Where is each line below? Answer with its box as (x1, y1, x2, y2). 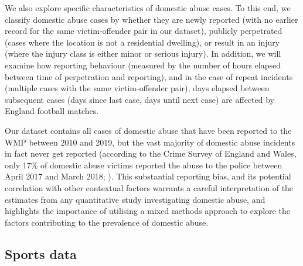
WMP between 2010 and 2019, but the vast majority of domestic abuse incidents (5, 136, 295, 148)
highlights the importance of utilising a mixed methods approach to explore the (5, 205, 290, 217)
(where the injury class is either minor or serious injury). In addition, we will (5, 47, 281, 60)
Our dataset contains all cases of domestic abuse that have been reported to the (5, 124, 292, 136)
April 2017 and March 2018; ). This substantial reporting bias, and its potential (5, 170, 291, 182)
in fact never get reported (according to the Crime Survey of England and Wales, (5, 147, 297, 160)
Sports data (5, 244, 77, 262)
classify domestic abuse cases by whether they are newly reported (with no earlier (5, 13, 298, 25)
